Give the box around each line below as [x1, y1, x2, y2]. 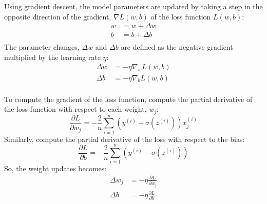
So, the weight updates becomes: [4, 163, 107, 174]
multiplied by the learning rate [4, 51, 101, 62]
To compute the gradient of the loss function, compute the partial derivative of [4, 93, 253, 104]
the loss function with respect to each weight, [4, 104, 147, 114]
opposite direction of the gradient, [4, 11, 111, 22]
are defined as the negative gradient [121, 42, 233, 52]
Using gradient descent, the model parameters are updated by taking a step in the [4, 1, 263, 11]
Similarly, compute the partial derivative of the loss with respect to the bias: [4, 133, 245, 144]
